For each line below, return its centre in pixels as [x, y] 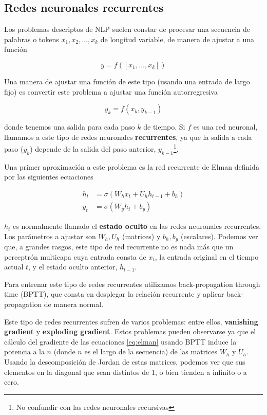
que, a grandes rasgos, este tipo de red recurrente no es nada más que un [119, 247]
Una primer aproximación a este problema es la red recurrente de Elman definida [132, 166]
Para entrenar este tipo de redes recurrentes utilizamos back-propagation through [132, 284]
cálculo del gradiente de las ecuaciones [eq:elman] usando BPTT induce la [120, 341]
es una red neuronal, [225, 127]
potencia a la [24, 351]
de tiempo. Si [164, 127]
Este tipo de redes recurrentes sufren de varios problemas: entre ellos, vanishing [131, 321]
